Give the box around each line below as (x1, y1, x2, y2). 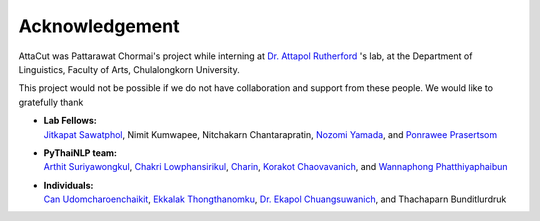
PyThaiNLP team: (43, 146, 118, 159)
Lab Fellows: (43, 115, 97, 127)
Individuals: (43, 179, 94, 191)
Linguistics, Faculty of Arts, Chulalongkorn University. (18, 63, 240, 75)
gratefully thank (18, 96, 84, 108)
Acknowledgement (18, 15, 180, 37)
